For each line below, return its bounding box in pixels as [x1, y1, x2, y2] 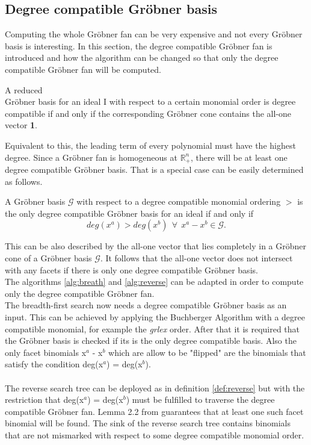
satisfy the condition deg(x [5, 358, 103, 370]
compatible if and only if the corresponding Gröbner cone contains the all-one [5, 107, 292, 119]
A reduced [5, 83, 43, 96]
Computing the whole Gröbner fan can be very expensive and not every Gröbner [5, 28, 303, 40]
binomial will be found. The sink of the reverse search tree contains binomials [5, 417, 291, 429]
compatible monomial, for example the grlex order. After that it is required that [5, 322, 300, 335]
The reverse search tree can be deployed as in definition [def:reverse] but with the [5, 381, 305, 394]
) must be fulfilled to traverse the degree [126, 393, 275, 406]
